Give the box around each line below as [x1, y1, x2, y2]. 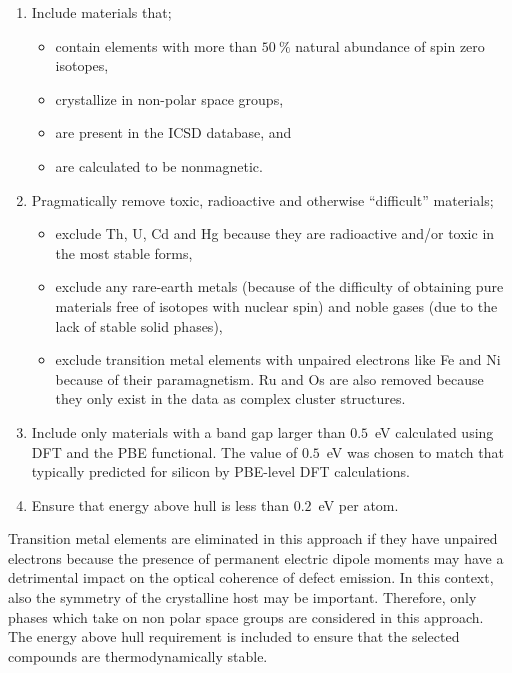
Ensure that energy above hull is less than [31, 494, 290, 515]
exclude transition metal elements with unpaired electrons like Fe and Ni [55, 349, 501, 370]
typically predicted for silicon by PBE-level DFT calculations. [31, 461, 410, 482]
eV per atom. [318, 494, 399, 515]
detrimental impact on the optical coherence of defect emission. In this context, [8, 567, 494, 588]
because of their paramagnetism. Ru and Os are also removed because [55, 368, 484, 389]
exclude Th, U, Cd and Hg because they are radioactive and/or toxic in [55, 223, 495, 244]
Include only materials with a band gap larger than [31, 421, 346, 442]
